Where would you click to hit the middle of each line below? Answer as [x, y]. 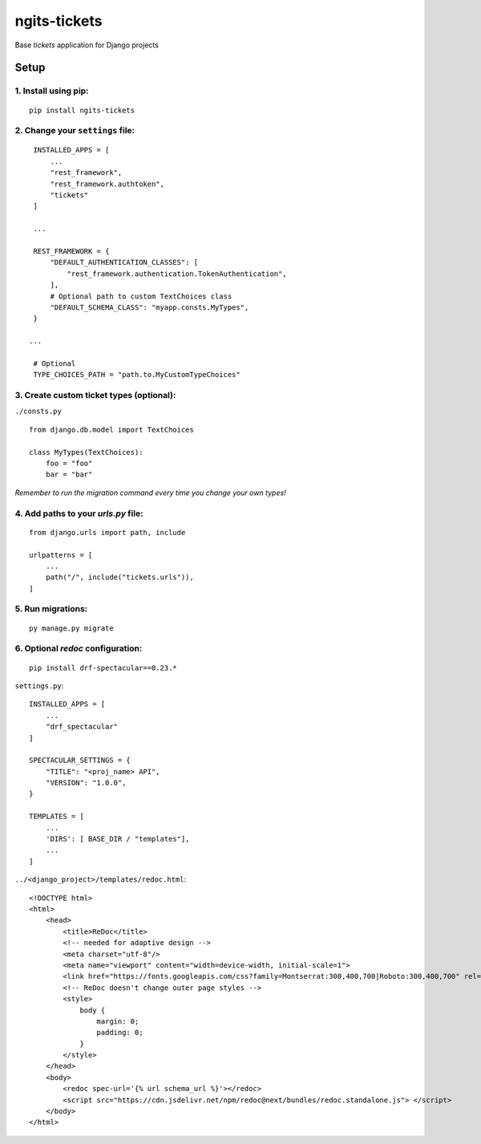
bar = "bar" [69, 475]
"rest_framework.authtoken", [107, 184]
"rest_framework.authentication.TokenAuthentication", [177, 274]
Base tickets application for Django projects [87, 45]
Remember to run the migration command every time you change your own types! [150, 493]
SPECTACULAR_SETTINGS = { [80, 761]
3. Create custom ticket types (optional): [95, 396]
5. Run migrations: [51, 609]
